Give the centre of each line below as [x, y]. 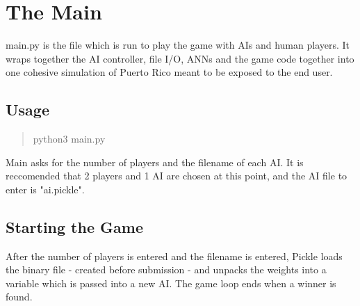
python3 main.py [69, 139]
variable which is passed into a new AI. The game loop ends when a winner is [171, 283]
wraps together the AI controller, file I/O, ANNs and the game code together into [180, 58]
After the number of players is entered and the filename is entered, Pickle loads [174, 256]
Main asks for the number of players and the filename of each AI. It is [155, 162]
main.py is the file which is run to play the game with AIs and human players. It [178, 45]
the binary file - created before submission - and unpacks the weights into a [166, 269]
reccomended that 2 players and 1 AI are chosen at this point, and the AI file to [177, 176]
